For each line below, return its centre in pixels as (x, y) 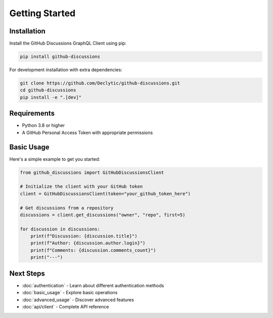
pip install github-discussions (60, 57)
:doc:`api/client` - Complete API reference (65, 306)
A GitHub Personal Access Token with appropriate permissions (87, 132)
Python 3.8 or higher (43, 125)
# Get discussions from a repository (67, 208)
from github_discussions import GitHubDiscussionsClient (92, 172)
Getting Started (42, 13)
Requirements (32, 113)
